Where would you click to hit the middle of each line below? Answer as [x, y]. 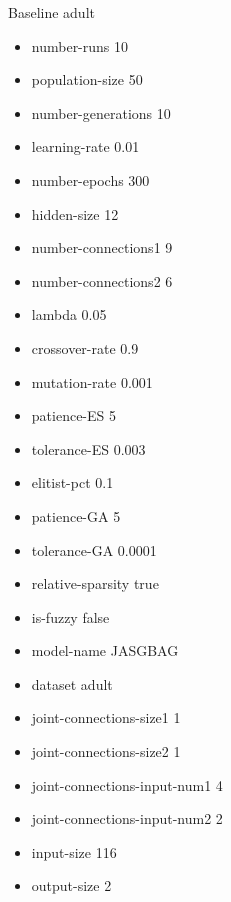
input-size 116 [74, 851]
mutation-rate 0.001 [92, 381]
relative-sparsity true [95, 583]
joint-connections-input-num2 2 [127, 818]
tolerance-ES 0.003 [88, 448]
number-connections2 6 [102, 280]
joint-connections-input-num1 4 [127, 784]
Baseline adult [51, 12]
